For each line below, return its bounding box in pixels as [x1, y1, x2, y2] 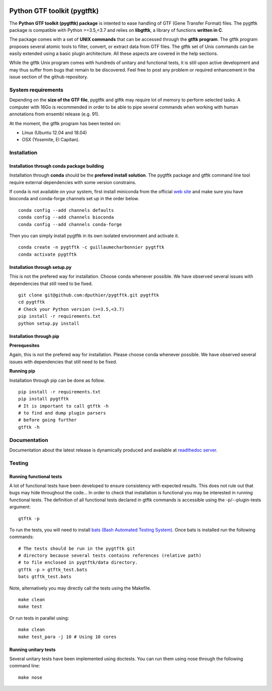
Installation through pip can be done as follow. [9, 377, 105, 383]
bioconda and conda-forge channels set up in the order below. [9, 196, 140, 202]
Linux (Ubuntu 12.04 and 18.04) [22, 129, 87, 136]
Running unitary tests [9, 646, 56, 653]
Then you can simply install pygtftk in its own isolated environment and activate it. [9, 233, 179, 239]
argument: [9, 504, 31, 510]
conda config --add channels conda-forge [18, 221, 122, 227]
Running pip [9, 368, 35, 374]
